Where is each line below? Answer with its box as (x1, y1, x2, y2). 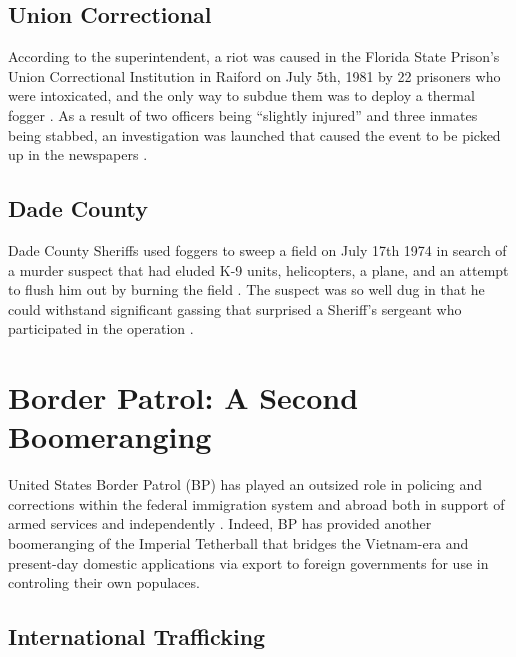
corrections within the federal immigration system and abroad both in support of (8, 493, 505, 514)
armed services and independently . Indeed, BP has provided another (8, 513, 432, 534)
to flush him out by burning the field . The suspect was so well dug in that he (8, 279, 485, 300)
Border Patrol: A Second (8, 377, 359, 418)
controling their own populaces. (8, 572, 200, 593)
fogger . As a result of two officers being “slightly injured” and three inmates (8, 104, 478, 125)
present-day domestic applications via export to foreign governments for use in (8, 552, 489, 573)
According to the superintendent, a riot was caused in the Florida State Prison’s (8, 46, 500, 67)
